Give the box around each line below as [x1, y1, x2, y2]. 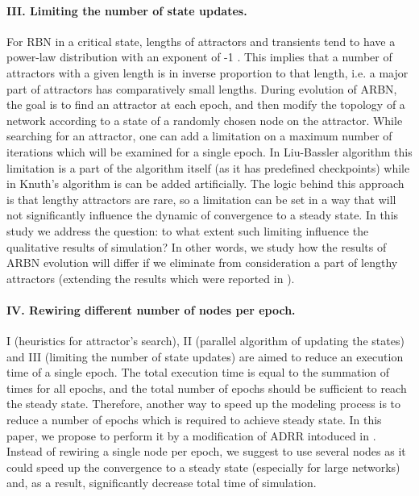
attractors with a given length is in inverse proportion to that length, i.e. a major [6, 64, 409, 81]
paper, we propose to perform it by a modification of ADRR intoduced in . [6, 427, 376, 444]
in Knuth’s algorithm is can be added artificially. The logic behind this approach [6, 175, 404, 192]
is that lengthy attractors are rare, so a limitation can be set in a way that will [6, 190, 396, 207]
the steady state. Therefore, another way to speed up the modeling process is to [6, 395, 401, 412]
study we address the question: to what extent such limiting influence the [6, 222, 369, 239]
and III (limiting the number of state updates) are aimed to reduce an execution [6, 348, 404, 365]
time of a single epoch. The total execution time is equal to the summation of [6, 364, 390, 381]
